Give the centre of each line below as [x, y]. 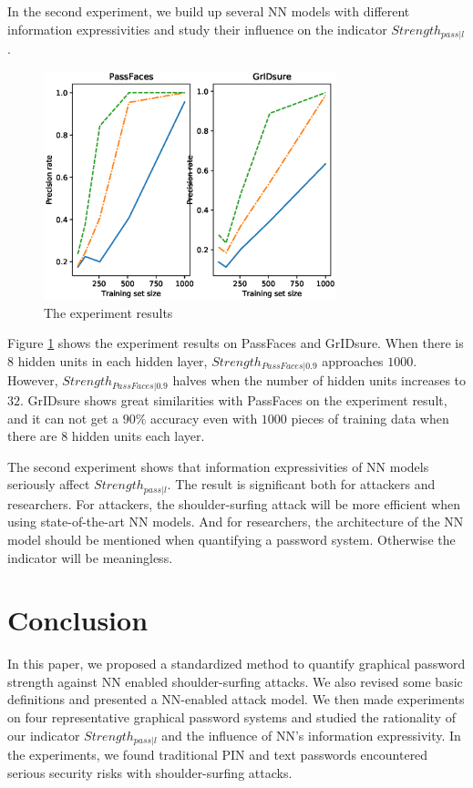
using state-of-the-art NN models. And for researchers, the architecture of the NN [236, 522]
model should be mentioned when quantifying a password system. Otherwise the [231, 539]
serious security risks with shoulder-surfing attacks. [150, 772]
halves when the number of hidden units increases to [319, 380]
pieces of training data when [370, 418]
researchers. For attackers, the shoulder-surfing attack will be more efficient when [234, 503]
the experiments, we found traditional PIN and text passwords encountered [218, 755]
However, [33, 380]
